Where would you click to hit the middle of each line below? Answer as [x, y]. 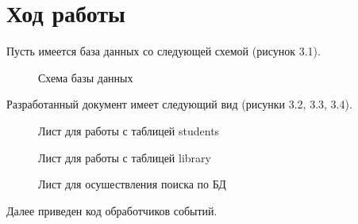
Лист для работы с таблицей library [125, 157]
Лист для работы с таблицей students [129, 130]
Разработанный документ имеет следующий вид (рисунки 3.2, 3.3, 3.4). [179, 104]
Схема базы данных [86, 77]
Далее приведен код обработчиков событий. [112, 210]
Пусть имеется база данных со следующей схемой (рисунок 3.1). [164, 51]
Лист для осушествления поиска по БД [132, 184]
